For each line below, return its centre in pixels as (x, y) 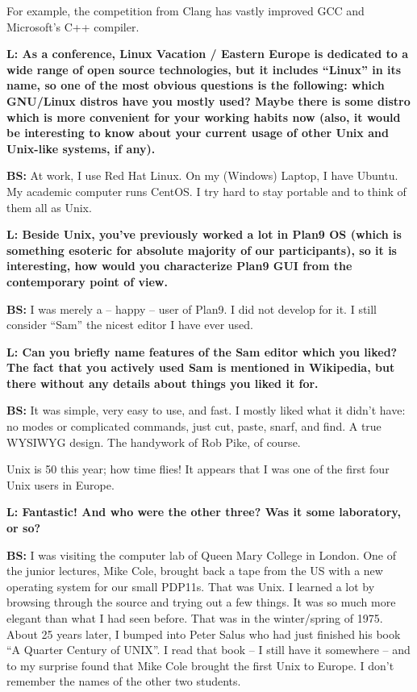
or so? (24, 528)
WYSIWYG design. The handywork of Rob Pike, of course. (154, 442)
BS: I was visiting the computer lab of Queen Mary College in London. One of (202, 554)
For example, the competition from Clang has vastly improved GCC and (186, 10)
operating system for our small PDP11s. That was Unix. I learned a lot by (191, 586)
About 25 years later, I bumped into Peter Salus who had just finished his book (204, 634)
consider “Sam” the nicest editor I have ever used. (130, 325)
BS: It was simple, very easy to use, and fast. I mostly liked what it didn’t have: (206, 410)
